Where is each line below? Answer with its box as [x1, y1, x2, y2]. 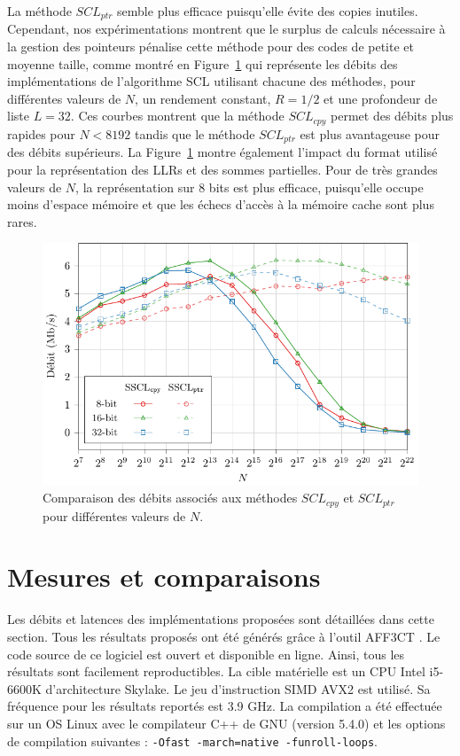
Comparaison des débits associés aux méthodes [43, 488, 298, 507]
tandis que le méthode [135, 124, 255, 143]
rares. [7, 212, 37, 230]
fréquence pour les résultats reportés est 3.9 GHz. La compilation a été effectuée [7, 697, 442, 715]
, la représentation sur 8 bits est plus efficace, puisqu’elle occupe [75, 177, 424, 196]
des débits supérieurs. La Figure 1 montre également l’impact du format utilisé [7, 143, 438, 161]
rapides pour [7, 124, 75, 143]
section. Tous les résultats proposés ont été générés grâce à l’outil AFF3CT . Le [7, 627, 441, 645]
